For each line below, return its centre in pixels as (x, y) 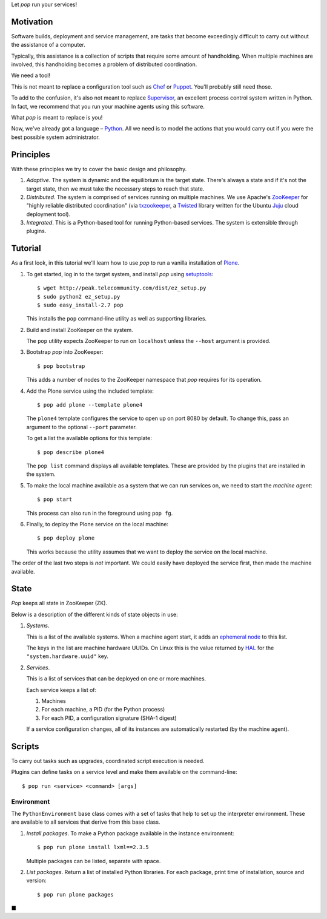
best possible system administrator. (55, 137)
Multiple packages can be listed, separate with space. (94, 861)
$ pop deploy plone (66, 538)
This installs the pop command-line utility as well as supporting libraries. (117, 319)
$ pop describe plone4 (71, 452)
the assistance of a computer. (48, 45)
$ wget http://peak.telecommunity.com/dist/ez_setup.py (122, 288)
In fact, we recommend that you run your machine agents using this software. (108, 106)
